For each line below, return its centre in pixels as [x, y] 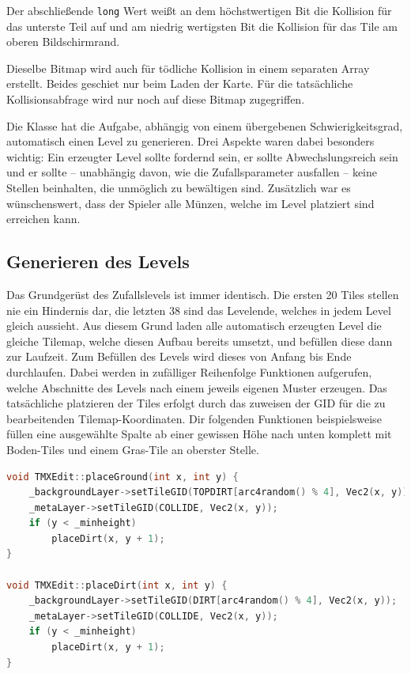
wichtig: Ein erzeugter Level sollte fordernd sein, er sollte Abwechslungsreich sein [202, 156]
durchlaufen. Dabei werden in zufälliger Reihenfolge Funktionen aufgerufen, [189, 371]
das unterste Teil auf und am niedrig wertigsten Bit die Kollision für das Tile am [202, 26]
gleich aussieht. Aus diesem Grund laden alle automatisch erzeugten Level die [194, 326]
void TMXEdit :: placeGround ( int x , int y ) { [123, 477]
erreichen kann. [43, 219]
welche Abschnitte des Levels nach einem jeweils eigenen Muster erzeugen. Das [197, 387]
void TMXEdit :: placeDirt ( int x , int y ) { [117, 585]
